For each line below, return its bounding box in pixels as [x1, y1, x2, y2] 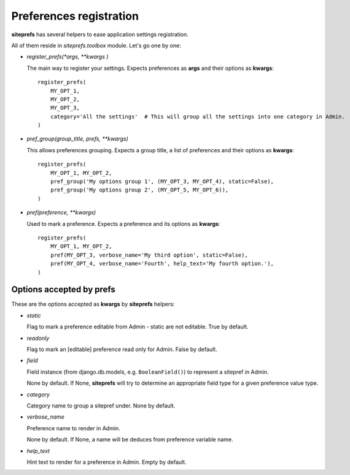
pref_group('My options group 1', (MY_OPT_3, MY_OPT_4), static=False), [50, 178, 274, 185]
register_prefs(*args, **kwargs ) [26, 53, 109, 61]
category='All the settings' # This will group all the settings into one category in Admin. [50, 113, 345, 120]
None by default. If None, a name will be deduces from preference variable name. [26, 436, 233, 443]
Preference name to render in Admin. [26, 424, 121, 432]
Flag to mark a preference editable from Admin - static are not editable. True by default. [26, 323, 249, 331]
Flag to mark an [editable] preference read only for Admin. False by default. [26, 346, 217, 353]
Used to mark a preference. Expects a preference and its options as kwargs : [26, 220, 220, 227]
